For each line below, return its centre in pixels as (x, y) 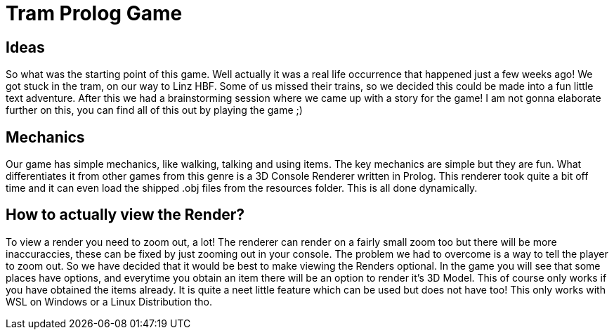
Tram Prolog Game (94, 13)
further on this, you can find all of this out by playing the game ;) (154, 110)
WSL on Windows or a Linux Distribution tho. (109, 301)
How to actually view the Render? (125, 215)
